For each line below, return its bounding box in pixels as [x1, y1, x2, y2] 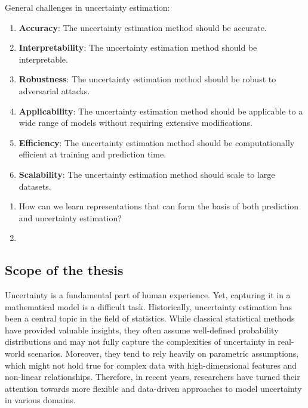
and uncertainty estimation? [19, 211, 122, 224]
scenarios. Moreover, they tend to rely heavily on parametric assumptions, [27, 347, 299, 360]
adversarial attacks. [19, 84, 90, 97]
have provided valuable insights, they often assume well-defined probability [5, 323, 279, 336]
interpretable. [19, 52, 68, 65]
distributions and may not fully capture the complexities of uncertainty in [5, 335, 275, 348]
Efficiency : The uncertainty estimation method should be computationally [19, 136, 295, 149]
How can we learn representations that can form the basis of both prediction [19, 200, 299, 212]
